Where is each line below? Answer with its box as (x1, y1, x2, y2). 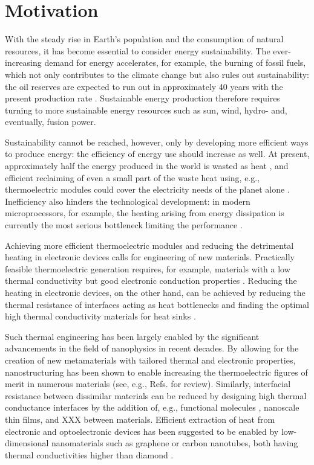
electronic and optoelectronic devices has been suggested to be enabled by (5, 425, 279, 437)
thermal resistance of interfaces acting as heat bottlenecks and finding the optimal (5, 298, 309, 310)
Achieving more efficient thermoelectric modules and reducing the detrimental (5, 239, 294, 251)
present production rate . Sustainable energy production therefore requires (5, 92, 280, 104)
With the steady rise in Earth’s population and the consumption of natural (5, 33, 284, 45)
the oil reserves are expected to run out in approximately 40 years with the (5, 80, 283, 92)
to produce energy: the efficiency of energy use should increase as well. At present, (5, 147, 310, 160)
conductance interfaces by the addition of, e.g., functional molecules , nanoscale (5, 401, 299, 414)
